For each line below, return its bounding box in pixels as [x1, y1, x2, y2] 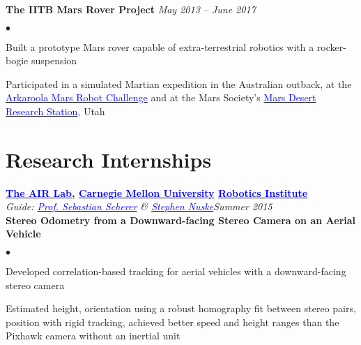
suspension [31, 53, 77, 68]
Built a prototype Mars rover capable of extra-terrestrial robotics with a [6, 39, 314, 54]
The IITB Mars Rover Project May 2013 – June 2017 [6, 2, 256, 16]
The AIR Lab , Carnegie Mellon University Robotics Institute [6, 185, 308, 200]
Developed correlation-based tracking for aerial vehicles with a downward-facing [6, 264, 346, 279]
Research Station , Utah [6, 103, 105, 118]
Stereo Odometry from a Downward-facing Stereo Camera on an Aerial [6, 212, 356, 227]
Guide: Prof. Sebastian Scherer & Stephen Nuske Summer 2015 [6, 199, 272, 214]
